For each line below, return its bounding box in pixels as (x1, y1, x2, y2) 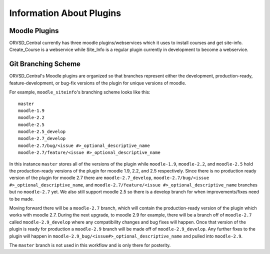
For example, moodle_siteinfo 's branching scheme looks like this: (9, 89, 150, 95)
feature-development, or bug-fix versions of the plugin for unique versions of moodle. (9, 80, 186, 86)
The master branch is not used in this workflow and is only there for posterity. (9, 242, 171, 248)
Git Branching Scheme (9, 60, 81, 68)
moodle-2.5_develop (18, 129, 66, 134)
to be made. (9, 195, 34, 202)
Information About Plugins (9, 7, 121, 18)
